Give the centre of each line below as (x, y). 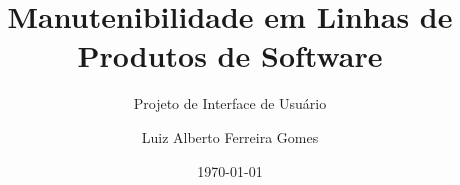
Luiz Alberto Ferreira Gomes (230, 136)
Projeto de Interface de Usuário (230, 103)
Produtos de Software (230, 55)
